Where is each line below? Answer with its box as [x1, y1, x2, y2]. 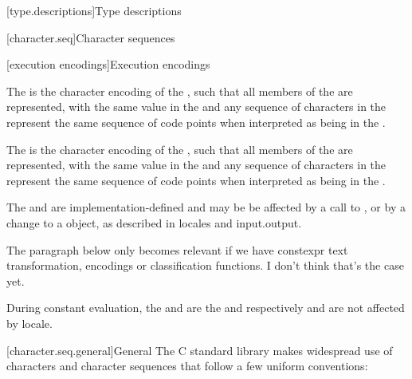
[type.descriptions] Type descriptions [6, 2, 182, 18]
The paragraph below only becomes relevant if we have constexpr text [6, 241, 348, 258]
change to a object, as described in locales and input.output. [6, 214, 302, 231]
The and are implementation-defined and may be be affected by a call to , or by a [6, 199, 406, 215]
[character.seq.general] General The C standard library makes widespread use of [6, 341, 393, 358]
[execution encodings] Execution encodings [6, 56, 210, 73]
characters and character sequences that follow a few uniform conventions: [6, 357, 368, 374]
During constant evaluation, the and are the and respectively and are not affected [6, 299, 405, 316]
